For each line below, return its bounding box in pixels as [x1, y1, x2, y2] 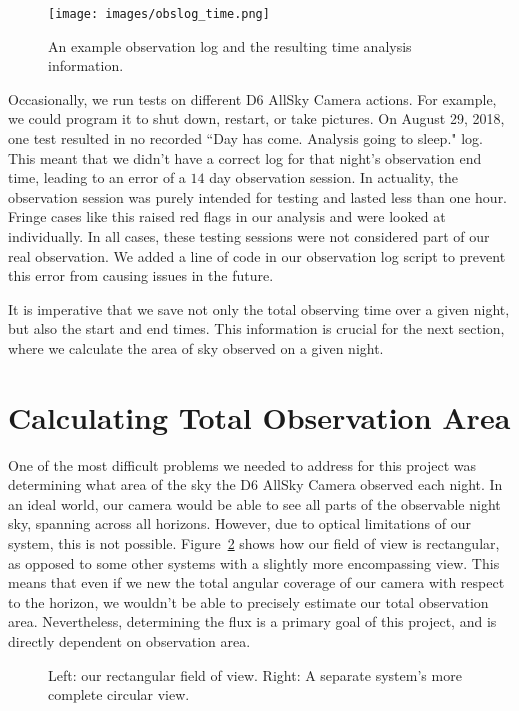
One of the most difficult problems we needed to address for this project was [8, 454, 477, 475]
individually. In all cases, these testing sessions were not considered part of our [8, 226, 490, 246]
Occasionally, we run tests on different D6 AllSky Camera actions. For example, [8, 88, 497, 109]
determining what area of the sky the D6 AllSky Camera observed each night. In [8, 474, 503, 495]
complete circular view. [48, 684, 190, 705]
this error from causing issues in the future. [8, 265, 274, 286]
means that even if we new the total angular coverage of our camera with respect [8, 572, 505, 593]
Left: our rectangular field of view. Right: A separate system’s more [48, 664, 462, 685]
